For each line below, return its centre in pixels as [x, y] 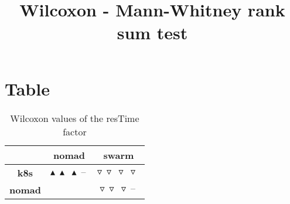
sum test [152, 33]
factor [75, 131]
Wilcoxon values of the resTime [75, 118]
